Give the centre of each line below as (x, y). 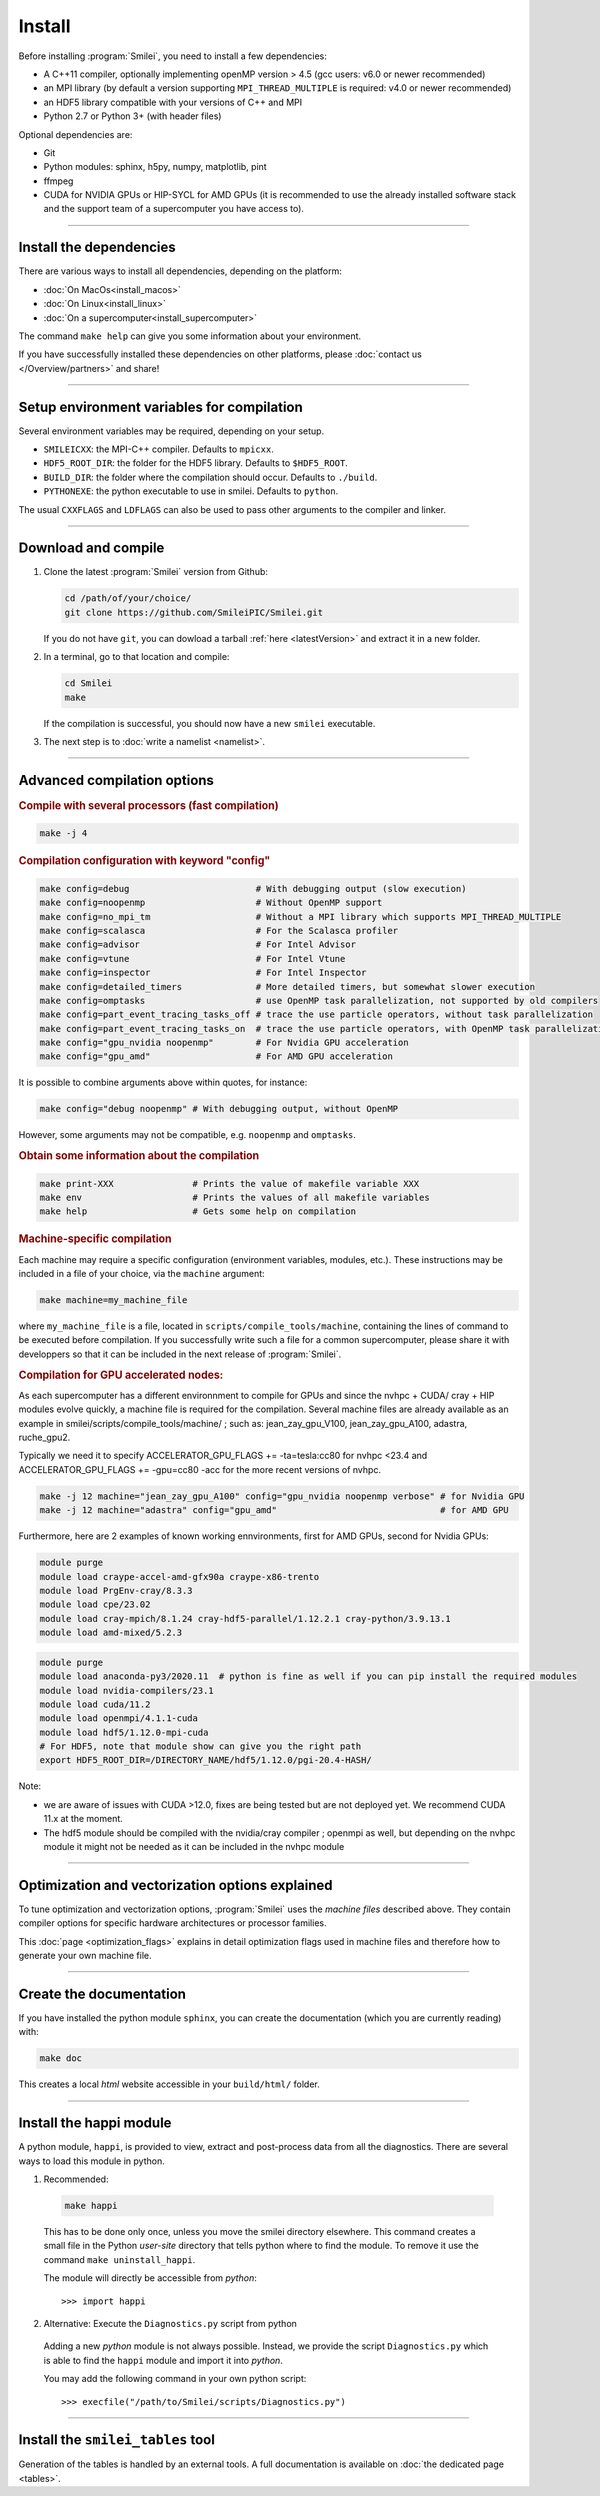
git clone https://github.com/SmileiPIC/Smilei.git (194, 612)
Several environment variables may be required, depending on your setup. (171, 431)
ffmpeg (58, 181)
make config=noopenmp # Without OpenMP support (211, 903)
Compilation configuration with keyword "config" (144, 861)
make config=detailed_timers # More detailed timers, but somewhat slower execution (287, 986)
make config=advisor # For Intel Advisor (198, 944)
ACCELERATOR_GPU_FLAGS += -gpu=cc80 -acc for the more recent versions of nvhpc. (200, 1469)
